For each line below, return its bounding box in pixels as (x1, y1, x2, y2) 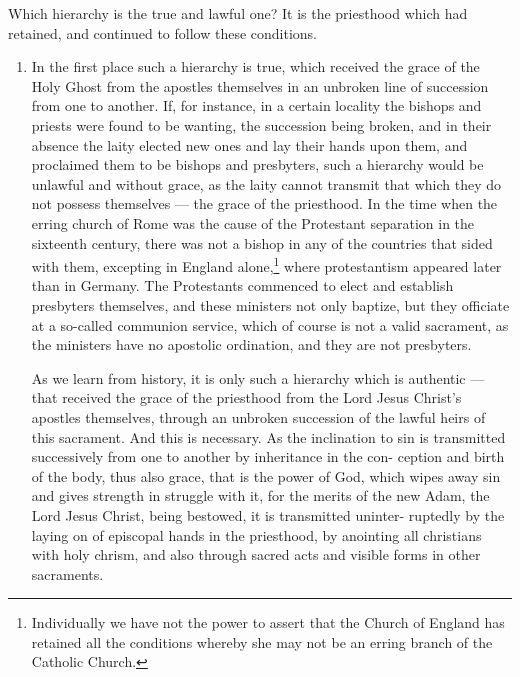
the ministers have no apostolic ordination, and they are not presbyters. (31, 334, 472, 355)
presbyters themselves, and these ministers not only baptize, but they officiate (31, 294, 510, 315)
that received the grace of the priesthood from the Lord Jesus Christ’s (31, 387, 462, 408)
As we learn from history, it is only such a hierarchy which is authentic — (31, 367, 485, 388)
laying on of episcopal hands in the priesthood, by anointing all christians (31, 524, 482, 545)
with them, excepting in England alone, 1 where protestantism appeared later (31, 253, 502, 276)
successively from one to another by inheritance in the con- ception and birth (31, 446, 505, 467)
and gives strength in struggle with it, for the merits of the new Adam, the (31, 485, 490, 506)
